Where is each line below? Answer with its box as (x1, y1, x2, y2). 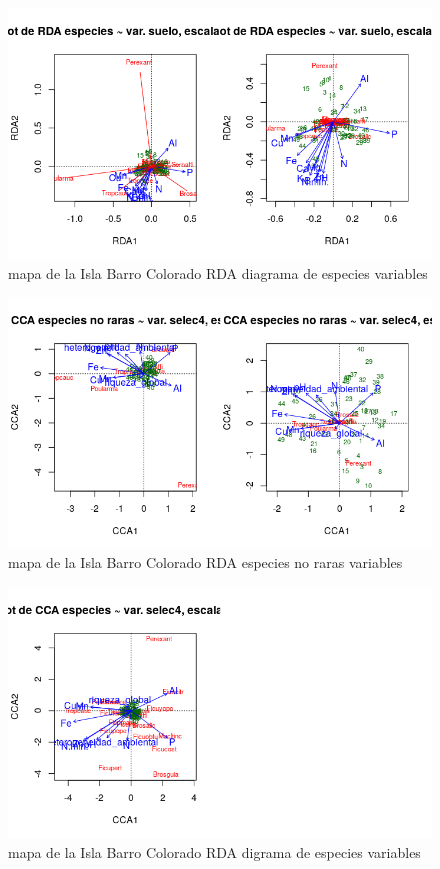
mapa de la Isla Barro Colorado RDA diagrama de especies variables (8, 262, 428, 283)
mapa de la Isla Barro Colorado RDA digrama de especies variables (8, 841, 421, 862)
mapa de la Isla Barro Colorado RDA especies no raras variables (8, 552, 403, 573)
